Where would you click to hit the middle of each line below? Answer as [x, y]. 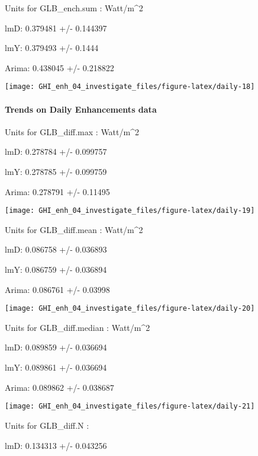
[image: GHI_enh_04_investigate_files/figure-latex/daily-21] [130, 406]
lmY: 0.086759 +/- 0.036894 [56, 270]
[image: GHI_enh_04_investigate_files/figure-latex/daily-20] [130, 309]
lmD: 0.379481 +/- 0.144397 [56, 28]
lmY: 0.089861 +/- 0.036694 [56, 367]
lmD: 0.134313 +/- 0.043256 [56, 445]
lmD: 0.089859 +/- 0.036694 [56, 347]
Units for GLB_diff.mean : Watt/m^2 [74, 229]
